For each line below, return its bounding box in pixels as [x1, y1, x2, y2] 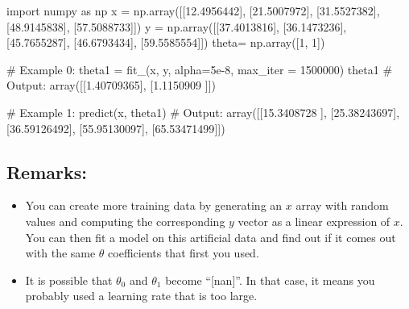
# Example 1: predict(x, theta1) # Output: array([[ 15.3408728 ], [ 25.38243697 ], [6, 103, 400, 120]
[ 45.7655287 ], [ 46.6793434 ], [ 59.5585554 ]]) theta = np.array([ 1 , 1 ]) [6, 34, 325, 51]
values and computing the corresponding [25, 212, 225, 229]
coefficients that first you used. [108, 244, 259, 261]
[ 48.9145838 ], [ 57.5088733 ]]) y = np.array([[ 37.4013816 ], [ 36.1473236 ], [6, 18, 347, 35]
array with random [295, 197, 389, 214]
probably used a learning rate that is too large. [25, 287, 258, 304]
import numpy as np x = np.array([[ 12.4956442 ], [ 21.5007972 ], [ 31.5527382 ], [6, 2, 380, 19]
